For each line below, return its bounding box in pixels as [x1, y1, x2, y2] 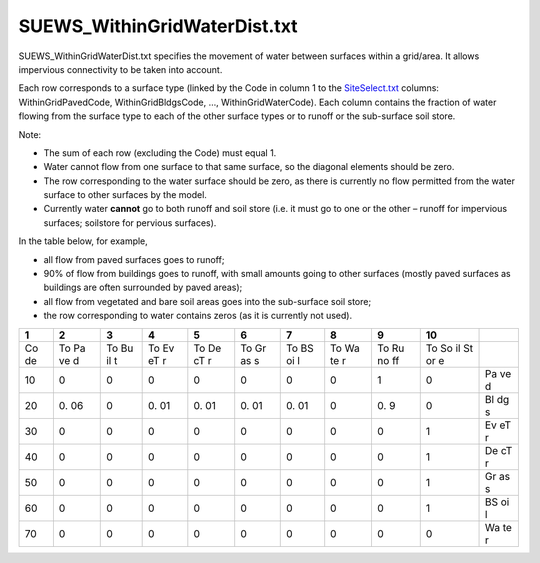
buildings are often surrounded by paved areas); [43, 281, 243, 294]
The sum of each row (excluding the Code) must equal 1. [43, 146, 277, 159]
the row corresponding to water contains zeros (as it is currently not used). [43, 310, 353, 322]
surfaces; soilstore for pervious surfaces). [43, 216, 217, 229]
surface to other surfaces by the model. [43, 189, 207, 201]
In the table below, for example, [18, 235, 149, 247]
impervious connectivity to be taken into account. [18, 63, 223, 75]
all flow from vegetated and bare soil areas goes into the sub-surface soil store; [43, 295, 372, 307]
